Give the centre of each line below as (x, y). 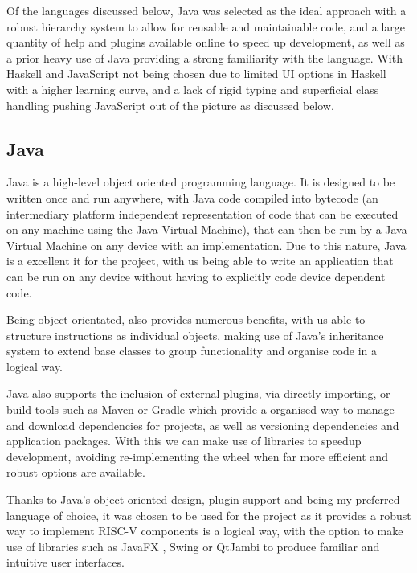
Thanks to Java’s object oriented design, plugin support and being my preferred (203, 499)
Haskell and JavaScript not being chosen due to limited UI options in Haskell (196, 74)
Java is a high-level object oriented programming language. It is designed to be (201, 182)
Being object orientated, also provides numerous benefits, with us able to (186, 319)
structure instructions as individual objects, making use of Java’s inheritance (195, 335)
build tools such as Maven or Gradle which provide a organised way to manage (200, 409)
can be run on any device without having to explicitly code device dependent (196, 276)
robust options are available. (76, 472)
